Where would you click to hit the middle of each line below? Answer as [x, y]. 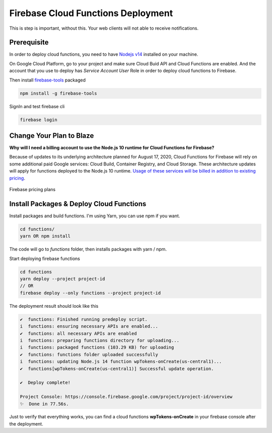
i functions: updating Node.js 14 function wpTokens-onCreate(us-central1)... [121, 362]
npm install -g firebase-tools [59, 93]
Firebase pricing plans [32, 190]
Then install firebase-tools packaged [47, 80]
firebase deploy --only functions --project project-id [90, 293]
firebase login [39, 120]
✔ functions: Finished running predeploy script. [84, 319]
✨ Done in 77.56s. [44, 404]
